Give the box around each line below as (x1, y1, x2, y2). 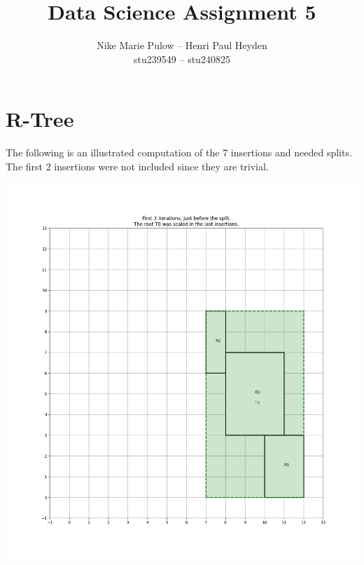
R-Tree (6, 104, 74, 133)
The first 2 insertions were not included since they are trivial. (6, 158, 269, 173)
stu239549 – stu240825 (134, 51, 230, 66)
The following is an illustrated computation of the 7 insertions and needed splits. (6, 145, 352, 160)
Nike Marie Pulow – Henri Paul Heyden (97, 38, 267, 53)
